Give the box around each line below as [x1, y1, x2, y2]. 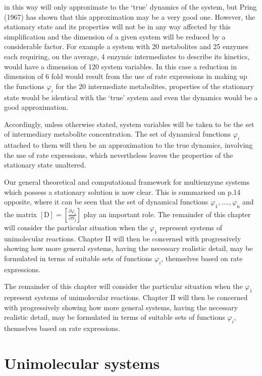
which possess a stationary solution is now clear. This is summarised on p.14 [4, 186, 241, 197]
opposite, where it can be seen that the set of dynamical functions [4, 196, 208, 207]
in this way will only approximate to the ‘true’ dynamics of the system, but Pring [4, 2, 257, 12]
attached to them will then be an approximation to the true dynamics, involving [4, 140, 253, 150]
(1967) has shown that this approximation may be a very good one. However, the [4, 11, 255, 22]
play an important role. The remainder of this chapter [83, 208, 251, 219]
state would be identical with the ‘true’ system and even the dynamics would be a [4, 92, 258, 102]
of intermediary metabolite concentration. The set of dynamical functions [4, 129, 231, 139]
